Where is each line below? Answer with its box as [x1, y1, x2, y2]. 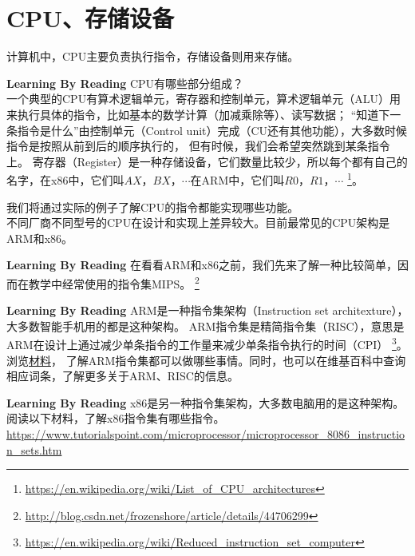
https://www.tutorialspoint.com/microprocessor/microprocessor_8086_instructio [6, 425, 405, 442]
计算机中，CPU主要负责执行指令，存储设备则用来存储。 [6, 48, 299, 65]
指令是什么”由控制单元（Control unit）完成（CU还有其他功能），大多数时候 [17, 121, 408, 138]
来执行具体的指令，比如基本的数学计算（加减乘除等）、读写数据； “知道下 [6, 105, 390, 122]
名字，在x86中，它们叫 [6, 171, 125, 188]
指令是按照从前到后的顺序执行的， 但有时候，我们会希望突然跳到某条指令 [6, 137, 390, 154]
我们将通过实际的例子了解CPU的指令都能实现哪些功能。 [6, 198, 299, 215]
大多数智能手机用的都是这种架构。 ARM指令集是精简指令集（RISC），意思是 [6, 317, 405, 334]
